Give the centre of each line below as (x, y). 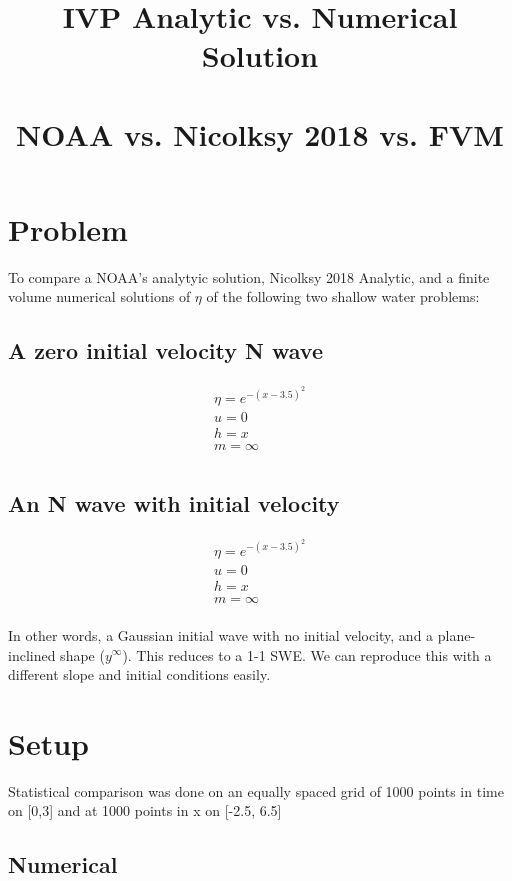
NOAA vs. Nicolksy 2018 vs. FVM (260, 133)
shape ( (82, 654)
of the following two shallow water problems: (343, 296)
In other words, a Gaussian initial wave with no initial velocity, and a (221, 634)
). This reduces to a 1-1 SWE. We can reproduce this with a (307, 654)
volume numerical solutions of (99, 296)
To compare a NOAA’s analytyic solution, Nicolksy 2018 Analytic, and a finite (249, 276)
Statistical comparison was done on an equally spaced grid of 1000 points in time (256, 790)
